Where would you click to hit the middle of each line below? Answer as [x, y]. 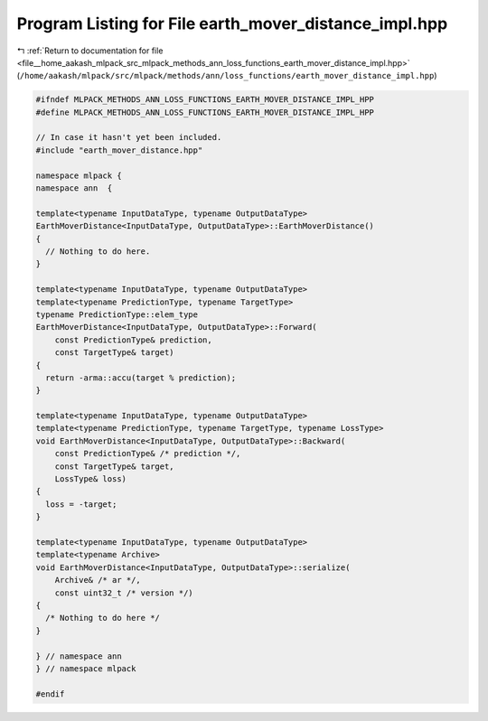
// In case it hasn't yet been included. [129, 137]
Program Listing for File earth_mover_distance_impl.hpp [232, 23]
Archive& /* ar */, [98, 580]
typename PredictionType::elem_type [117, 314]
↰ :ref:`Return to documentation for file [90, 51]
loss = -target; [81, 504]
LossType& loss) [90, 479]
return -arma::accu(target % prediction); [141, 378]
